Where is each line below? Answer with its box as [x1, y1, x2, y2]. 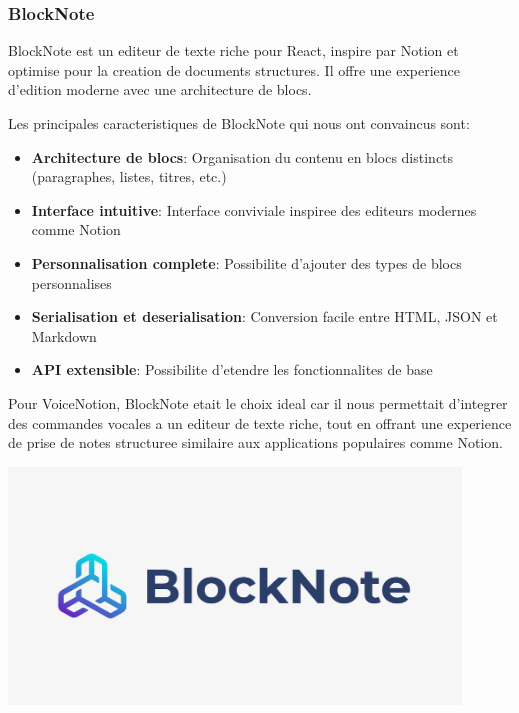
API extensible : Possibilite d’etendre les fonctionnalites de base [31, 359, 433, 380]
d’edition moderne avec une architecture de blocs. [8, 79, 312, 100]
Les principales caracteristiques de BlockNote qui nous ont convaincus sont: [8, 113, 470, 133]
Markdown [31, 325, 97, 346]
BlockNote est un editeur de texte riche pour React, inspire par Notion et [8, 40, 459, 61]
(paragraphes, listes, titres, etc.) [31, 166, 227, 187]
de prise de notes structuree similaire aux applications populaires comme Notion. [8, 432, 503, 453]
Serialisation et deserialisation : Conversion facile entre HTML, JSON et [31, 306, 498, 327]
